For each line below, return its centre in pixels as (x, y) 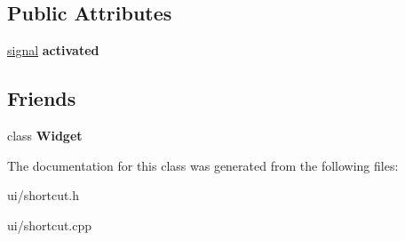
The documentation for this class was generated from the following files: (203, 165)
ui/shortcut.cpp (50, 225)
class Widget (45, 135)
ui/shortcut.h (44, 195)
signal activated (53, 50)
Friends (42, 98)
